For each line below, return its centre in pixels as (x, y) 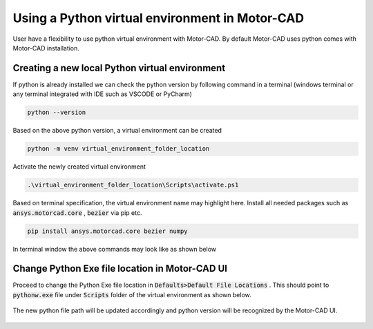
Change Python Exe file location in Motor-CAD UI (120, 269)
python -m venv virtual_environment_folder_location (118, 149)
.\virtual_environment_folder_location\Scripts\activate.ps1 (133, 185)
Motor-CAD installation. (46, 48)
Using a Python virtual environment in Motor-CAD (158, 18)
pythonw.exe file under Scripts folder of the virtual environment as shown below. (132, 294)
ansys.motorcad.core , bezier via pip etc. (77, 213)
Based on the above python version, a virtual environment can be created (117, 131)
